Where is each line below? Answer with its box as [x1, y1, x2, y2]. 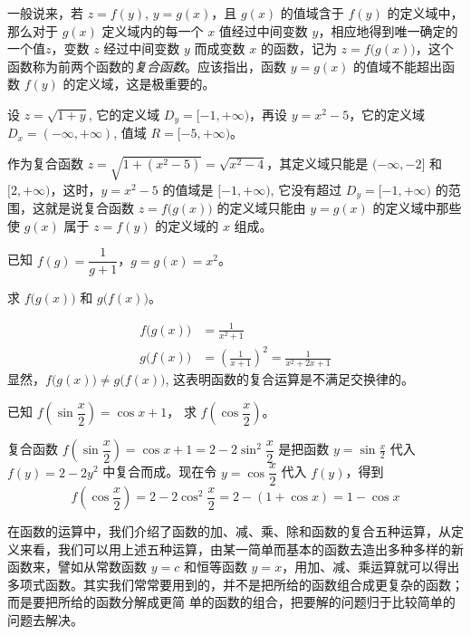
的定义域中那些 [372, 198, 462, 217]
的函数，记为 [260, 39, 337, 58]
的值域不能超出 [353, 56, 443, 75]
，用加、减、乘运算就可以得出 [282, 557, 460, 576]
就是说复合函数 [44, 198, 134, 217]
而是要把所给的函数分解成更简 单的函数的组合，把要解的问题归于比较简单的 [7, 592, 456, 611]
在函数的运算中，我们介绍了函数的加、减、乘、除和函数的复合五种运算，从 [7, 522, 451, 541]
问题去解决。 [7, 611, 83, 630]
